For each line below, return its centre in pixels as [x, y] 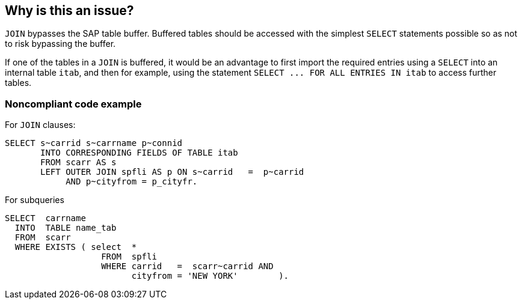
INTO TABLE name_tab [66, 228]
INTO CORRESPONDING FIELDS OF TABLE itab [139, 153]
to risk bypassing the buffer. [60, 44]
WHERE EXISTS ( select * [76, 247]
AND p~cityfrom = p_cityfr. [132, 182]
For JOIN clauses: [40, 125]
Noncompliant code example [73, 104]
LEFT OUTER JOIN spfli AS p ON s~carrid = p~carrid [172, 172]
